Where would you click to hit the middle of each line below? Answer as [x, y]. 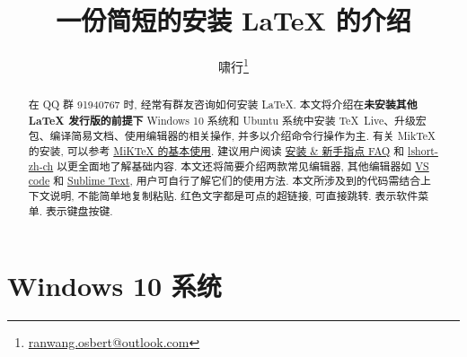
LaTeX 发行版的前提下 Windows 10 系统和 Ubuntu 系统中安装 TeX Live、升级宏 [227, 120]
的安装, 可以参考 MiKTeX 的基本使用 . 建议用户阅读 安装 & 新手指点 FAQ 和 [216, 151]
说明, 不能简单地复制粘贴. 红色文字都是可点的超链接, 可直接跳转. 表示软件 [234, 196]
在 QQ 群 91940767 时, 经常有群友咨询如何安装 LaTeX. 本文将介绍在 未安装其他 [223, 105]
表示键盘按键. [79, 210]
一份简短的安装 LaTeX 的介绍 [233, 20]
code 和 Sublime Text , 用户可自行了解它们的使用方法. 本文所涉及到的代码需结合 [225, 181]
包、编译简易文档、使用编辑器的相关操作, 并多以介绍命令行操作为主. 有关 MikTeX [232, 136]
